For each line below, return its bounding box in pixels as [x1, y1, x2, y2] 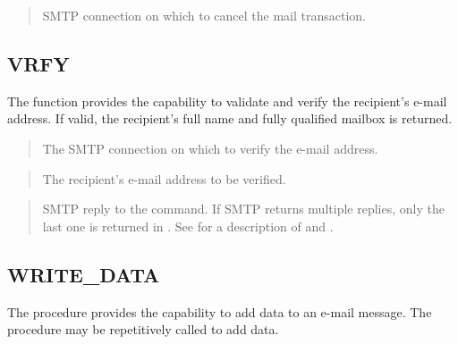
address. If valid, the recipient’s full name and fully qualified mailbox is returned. [7, 109, 453, 128]
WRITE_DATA [7, 260, 160, 288]
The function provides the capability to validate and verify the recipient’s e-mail [7, 91, 447, 110]
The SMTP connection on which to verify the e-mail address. [42, 138, 378, 157]
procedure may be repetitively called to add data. [7, 320, 279, 339]
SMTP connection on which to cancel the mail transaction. [42, 6, 366, 24]
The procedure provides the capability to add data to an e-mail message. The [7, 302, 432, 321]
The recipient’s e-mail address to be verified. [42, 169, 286, 188]
